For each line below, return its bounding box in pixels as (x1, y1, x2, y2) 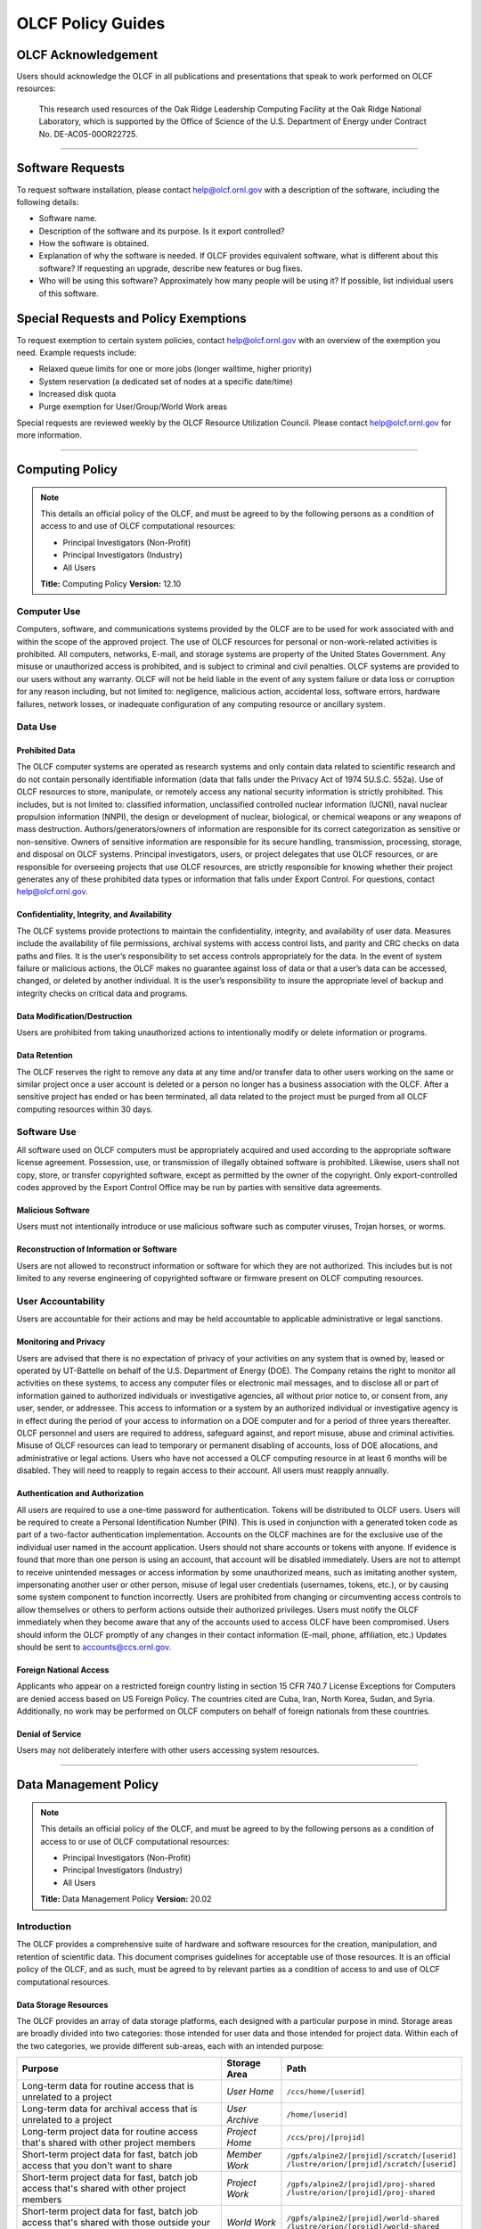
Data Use (16, 720, 57, 733)
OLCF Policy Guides (16, 13, 166, 33)
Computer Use (16, 605, 81, 617)
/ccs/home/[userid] (286, 2086, 365, 2096)
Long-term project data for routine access (21, 2126, 199, 2138)
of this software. (38, 288, 99, 299)
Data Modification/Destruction (16, 1010, 133, 1021)
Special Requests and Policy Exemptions (16, 311, 247, 326)
